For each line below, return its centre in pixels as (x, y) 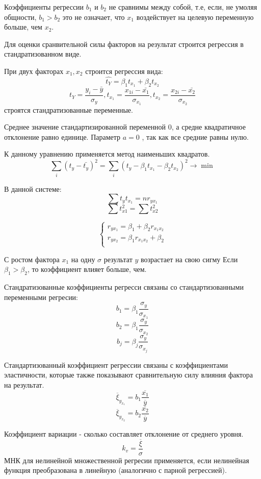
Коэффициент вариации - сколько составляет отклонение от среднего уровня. (124, 433)
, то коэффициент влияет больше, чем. (87, 269)
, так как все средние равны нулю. (195, 136)
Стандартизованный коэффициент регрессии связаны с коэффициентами (116, 364)
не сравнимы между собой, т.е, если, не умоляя (183, 7)
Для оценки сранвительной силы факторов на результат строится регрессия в (124, 44)
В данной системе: (33, 188)
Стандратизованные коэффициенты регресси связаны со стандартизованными (124, 287)
